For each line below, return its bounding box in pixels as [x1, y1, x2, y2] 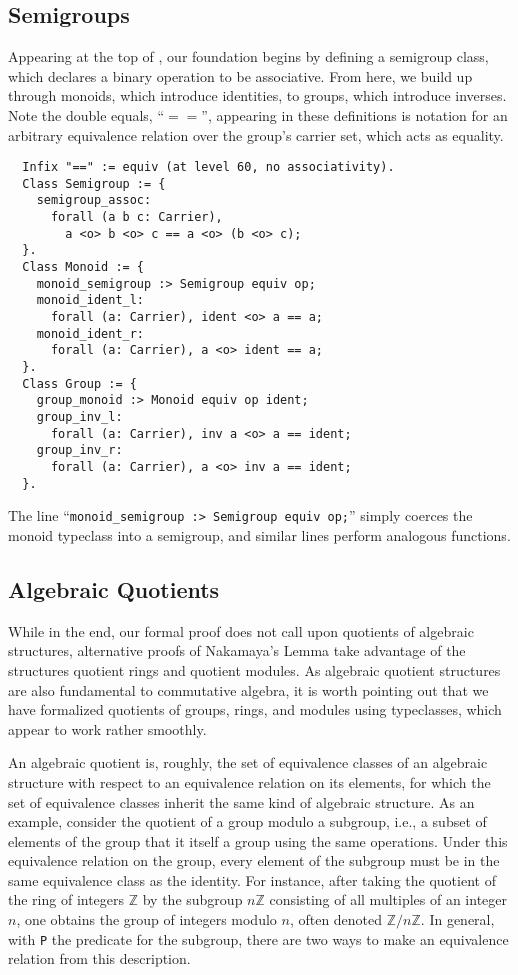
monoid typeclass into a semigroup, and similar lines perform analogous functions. [8, 524, 511, 545]
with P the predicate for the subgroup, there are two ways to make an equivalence [8, 928, 509, 949]
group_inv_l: [36, 410, 123, 425]
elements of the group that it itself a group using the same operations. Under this [8, 830, 508, 851]
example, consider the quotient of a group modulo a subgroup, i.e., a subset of [8, 811, 487, 832]
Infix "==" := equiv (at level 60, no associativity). [22, 160, 395, 175]
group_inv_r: [36, 443, 123, 458]
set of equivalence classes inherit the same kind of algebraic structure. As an [8, 791, 475, 812]
